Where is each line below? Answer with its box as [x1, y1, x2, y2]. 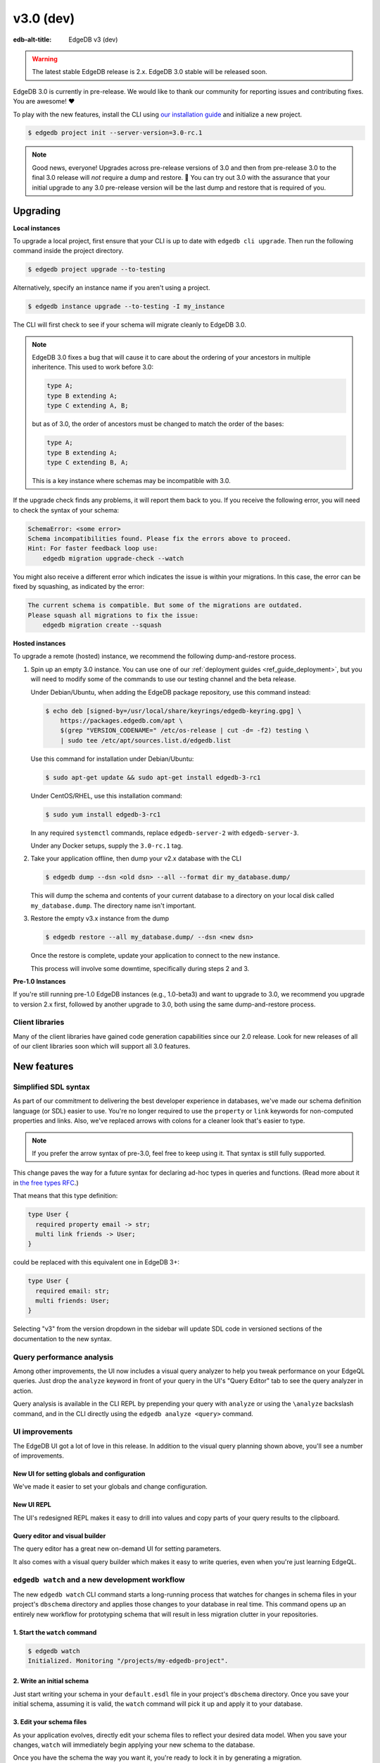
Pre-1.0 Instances [13, 977, 66, 985]
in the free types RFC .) [13, 1178, 79, 1187]
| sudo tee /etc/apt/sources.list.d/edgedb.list [60, 736, 232, 744]
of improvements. [13, 1451, 65, 1460]
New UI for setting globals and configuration [13, 1470, 146, 1478]
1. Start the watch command [13, 1628, 97, 1636]
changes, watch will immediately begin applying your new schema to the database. [13, 1740, 255, 1749]
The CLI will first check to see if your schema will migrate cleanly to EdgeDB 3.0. [13, 321, 246, 329]
